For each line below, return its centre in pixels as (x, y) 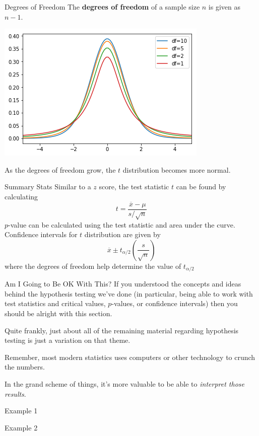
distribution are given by (122, 234)
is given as (224, 7)
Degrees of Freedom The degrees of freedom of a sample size (102, 7)
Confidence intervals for (41, 234)
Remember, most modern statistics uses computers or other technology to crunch (130, 357)
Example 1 (21, 411)
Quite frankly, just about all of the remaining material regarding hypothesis (122, 330)
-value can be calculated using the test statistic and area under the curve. (122, 224)
